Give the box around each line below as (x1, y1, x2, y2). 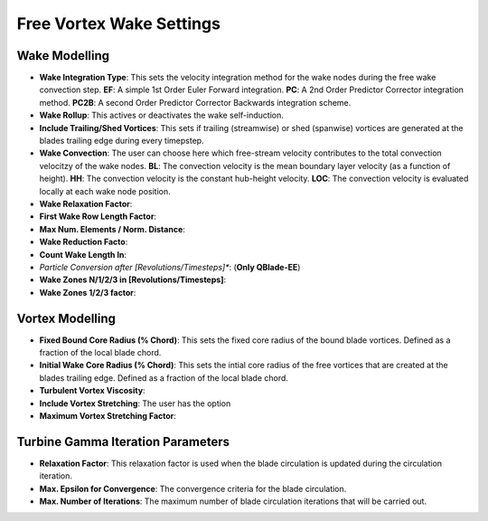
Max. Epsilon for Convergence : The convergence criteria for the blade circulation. (39, 483, 347, 494)
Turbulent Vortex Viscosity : (39, 385, 145, 396)
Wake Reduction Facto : (39, 236, 128, 248)
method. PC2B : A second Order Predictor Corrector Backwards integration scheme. (39, 97, 352, 108)
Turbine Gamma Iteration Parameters (16, 434, 230, 450)
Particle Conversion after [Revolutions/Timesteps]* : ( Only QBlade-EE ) (39, 261, 301, 272)
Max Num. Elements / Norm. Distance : (39, 223, 185, 234)
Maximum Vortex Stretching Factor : (39, 410, 176, 421)
